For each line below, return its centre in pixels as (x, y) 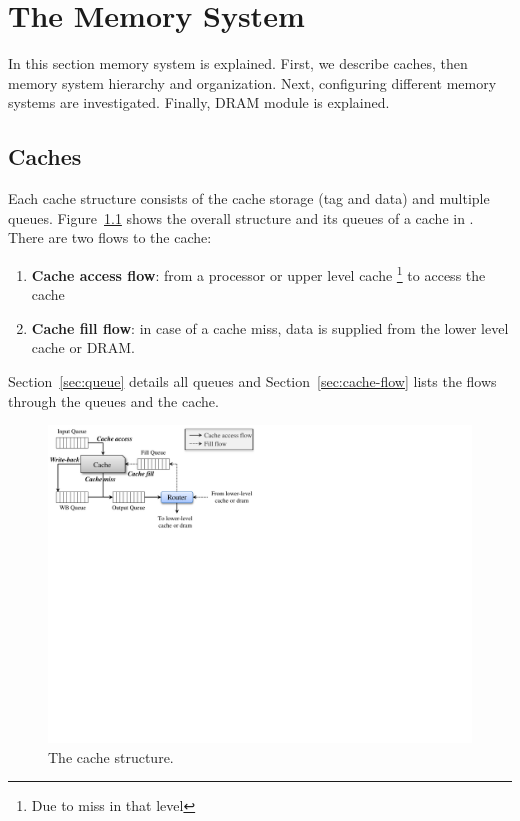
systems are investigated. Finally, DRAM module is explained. (199, 102)
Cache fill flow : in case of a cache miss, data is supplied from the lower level (270, 327)
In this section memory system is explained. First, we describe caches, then (238, 63)
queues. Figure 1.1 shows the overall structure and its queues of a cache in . (241, 217)
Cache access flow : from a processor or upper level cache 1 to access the (258, 273)
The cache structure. (111, 756)
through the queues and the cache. (113, 400)
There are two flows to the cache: (110, 237)
